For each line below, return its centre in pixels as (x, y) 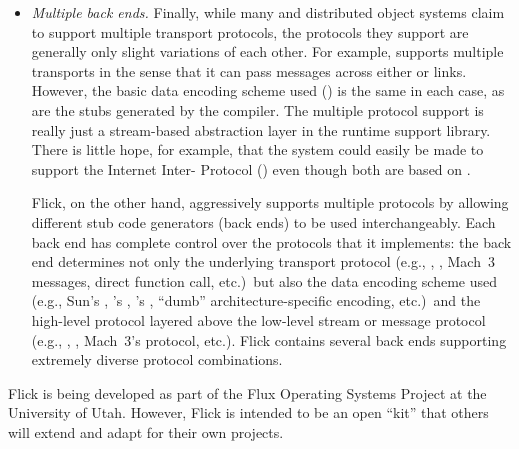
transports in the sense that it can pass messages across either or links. (249, 70)
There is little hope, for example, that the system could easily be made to (257, 149)
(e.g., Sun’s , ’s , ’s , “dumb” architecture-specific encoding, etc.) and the (256, 300)
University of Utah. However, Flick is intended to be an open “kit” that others (248, 412)
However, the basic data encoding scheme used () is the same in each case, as (268, 90)
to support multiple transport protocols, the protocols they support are (250, 31)
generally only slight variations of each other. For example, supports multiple (267, 51)
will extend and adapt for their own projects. (146, 431)
